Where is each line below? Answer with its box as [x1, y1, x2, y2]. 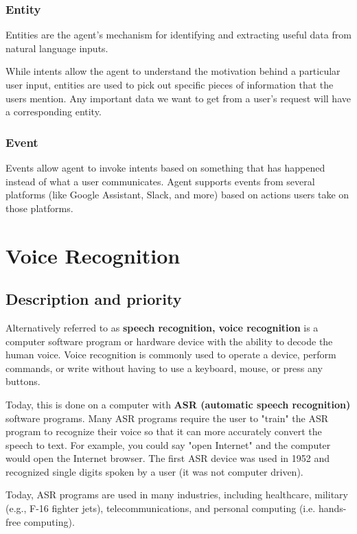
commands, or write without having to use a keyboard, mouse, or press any [5, 360, 323, 375]
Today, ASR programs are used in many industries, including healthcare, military [5, 487, 348, 502]
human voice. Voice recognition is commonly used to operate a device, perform [5, 347, 336, 362]
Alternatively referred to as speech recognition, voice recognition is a [5, 320, 319, 334]
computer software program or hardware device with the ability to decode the [5, 334, 333, 348]
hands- [318, 501, 347, 515]
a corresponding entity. [5, 104, 102, 119]
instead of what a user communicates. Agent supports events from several [5, 174, 315, 188]
